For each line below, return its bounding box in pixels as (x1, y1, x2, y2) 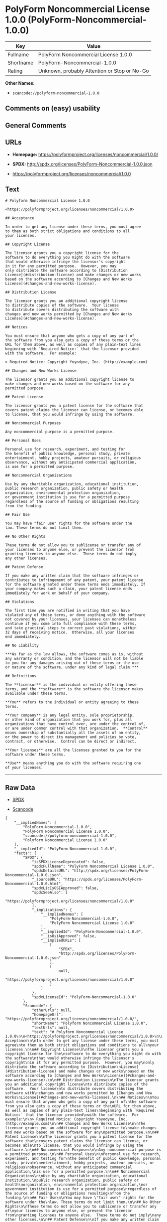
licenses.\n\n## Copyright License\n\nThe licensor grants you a (5, 1047, 143, 1052)
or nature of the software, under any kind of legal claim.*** (5, 665, 139, 670)
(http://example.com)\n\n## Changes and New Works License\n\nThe (5, 1121, 146, 1126)
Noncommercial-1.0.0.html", (5, 881, 64, 887)
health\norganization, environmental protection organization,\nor (5, 1182, 148, 1187)
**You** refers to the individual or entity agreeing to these (5, 700, 139, 705)
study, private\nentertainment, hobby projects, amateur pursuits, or (5, 1160, 155, 1166)
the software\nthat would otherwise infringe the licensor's (5, 1056, 135, 1061)
